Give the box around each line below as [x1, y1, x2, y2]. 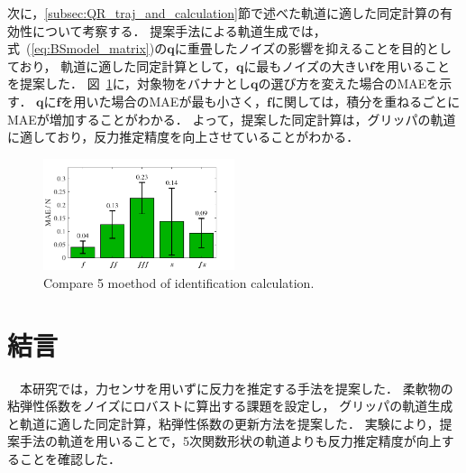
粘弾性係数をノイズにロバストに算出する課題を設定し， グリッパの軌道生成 [7, 396, 453, 415]
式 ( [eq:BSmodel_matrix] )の [7, 39, 168, 58]
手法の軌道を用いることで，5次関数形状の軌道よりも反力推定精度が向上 [19, 431, 442, 450]
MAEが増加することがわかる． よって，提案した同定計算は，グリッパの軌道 [7, 109, 456, 128]
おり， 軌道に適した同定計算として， [19, 56, 236, 75]
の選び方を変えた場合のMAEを [258, 74, 440, 93]
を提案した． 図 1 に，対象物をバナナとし [7, 74, 251, 93]
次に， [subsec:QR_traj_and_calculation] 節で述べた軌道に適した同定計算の [7, 4, 441, 22]
